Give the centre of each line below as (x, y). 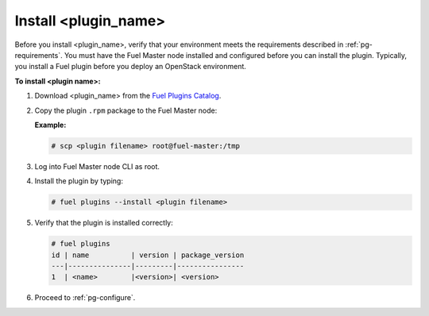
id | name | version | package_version (148, 255)
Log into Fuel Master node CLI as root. (97, 166)
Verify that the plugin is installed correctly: (104, 223)
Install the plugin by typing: (79, 181)
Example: (50, 125)
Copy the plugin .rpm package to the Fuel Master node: (126, 110)
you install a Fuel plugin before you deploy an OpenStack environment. (130, 67)
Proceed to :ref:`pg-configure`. (85, 298)
